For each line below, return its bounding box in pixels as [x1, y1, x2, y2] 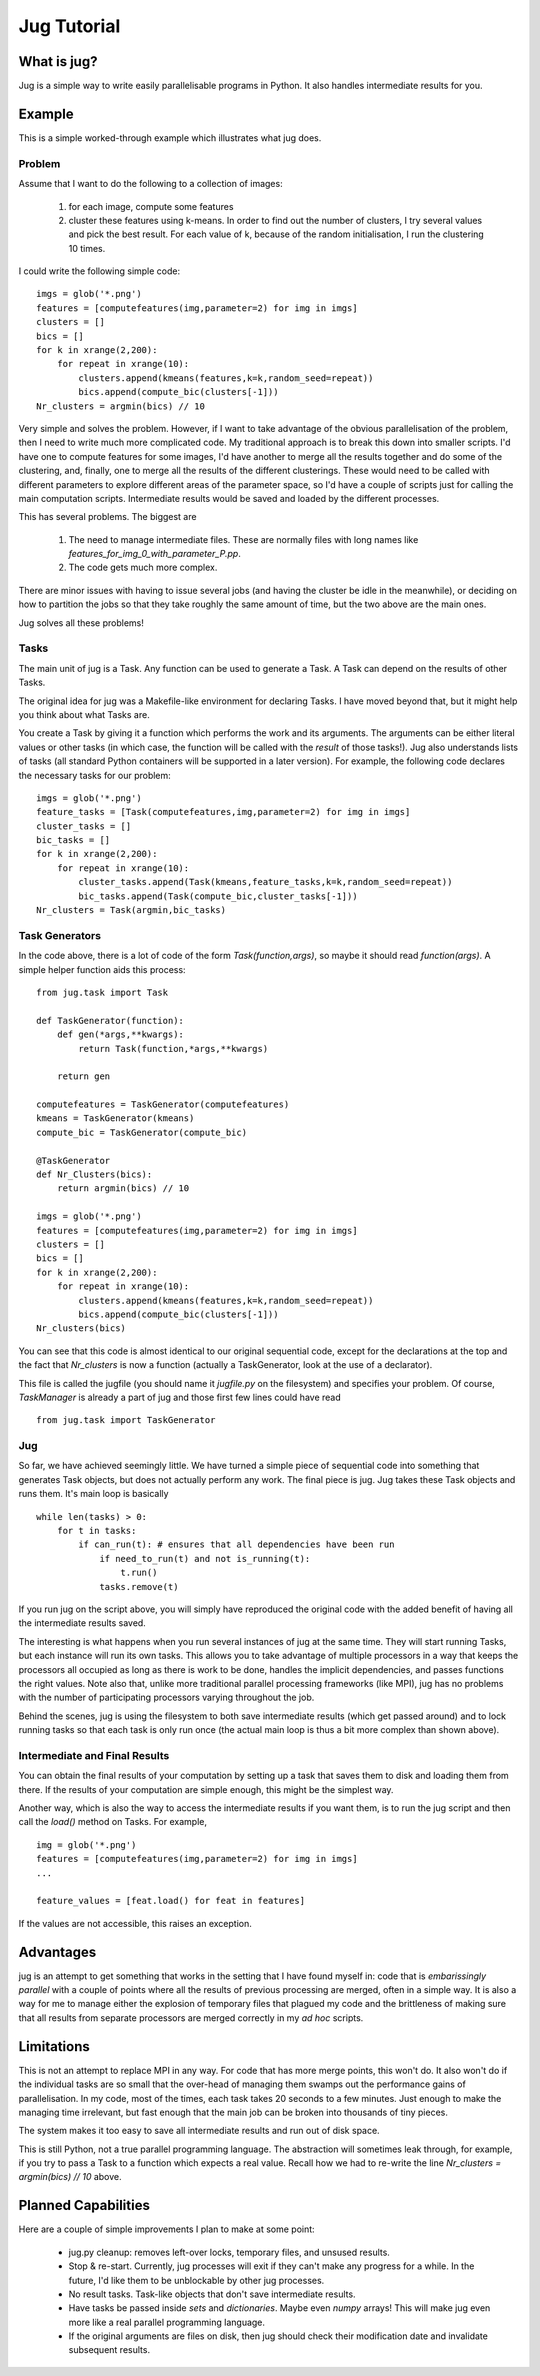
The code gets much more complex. [68, 561, 218, 574]
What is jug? [18, 53, 98, 70]
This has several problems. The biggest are [18, 511, 197, 523]
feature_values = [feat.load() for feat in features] [36, 1895, 305, 1907]
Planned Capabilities [18, 2197, 150, 2214]
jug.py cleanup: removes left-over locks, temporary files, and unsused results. [68, 2246, 390, 2258]
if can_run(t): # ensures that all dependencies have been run [78, 1539, 395, 1550]
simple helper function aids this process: [18, 963, 186, 975]
